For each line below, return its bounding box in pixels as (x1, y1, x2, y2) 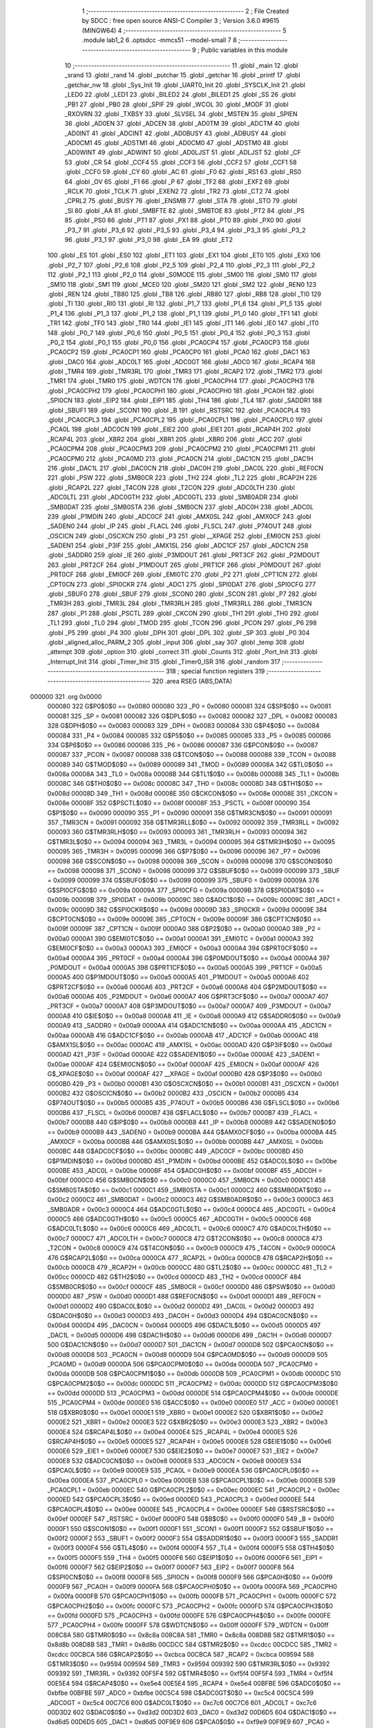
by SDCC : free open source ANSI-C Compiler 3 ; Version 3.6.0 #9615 (82, 17, 280, 25)
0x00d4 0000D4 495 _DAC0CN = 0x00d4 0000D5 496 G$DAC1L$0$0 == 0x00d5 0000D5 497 (47, 1321, 321, 1330)
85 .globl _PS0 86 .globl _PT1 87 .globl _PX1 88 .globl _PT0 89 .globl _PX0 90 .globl (64, 216, 301, 225)
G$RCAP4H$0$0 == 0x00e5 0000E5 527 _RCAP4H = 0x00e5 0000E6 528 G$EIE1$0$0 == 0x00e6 (47, 1438, 332, 1446)
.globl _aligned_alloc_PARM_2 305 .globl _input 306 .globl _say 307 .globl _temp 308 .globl (47, 638, 305, 646)
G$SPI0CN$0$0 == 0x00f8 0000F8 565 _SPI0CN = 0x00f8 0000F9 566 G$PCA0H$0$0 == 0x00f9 (47, 1572, 333, 1581)
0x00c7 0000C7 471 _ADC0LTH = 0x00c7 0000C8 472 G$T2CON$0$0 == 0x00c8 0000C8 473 (47, 1234, 323, 1242)
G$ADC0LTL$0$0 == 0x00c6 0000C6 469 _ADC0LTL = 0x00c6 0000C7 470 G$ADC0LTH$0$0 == (47, 1224, 332, 1233)
